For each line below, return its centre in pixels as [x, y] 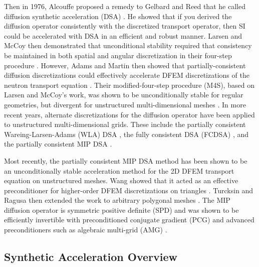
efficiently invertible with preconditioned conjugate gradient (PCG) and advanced [129, 220]
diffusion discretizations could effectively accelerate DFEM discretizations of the [127, 75]
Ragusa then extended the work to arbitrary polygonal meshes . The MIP [117, 200]
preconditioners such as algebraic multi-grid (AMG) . [86, 230]
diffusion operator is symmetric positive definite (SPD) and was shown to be [121, 210]
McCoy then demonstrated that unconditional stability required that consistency [128, 45]
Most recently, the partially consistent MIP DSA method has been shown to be [126, 160]
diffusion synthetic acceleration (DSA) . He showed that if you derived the [118, 16]
